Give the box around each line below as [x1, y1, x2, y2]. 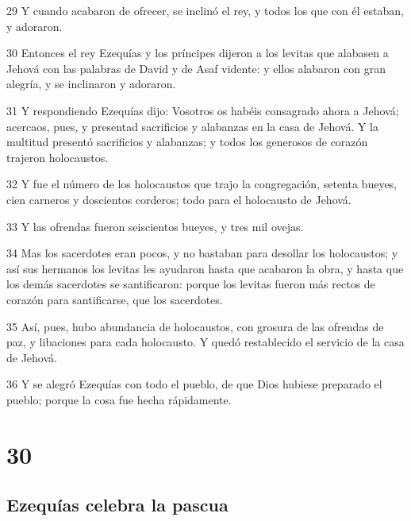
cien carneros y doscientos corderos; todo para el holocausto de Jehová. [6, 191, 351, 207]
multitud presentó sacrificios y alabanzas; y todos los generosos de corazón [6, 133, 368, 150]
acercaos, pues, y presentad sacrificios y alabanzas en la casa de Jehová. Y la [6, 118, 378, 134]
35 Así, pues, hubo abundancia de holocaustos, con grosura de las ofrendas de [6, 318, 384, 334]
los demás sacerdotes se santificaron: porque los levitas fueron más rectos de [6, 276, 375, 292]
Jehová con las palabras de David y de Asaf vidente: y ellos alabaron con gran [6, 60, 386, 76]
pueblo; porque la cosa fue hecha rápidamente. [6, 391, 232, 407]
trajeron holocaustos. [6, 149, 109, 165]
